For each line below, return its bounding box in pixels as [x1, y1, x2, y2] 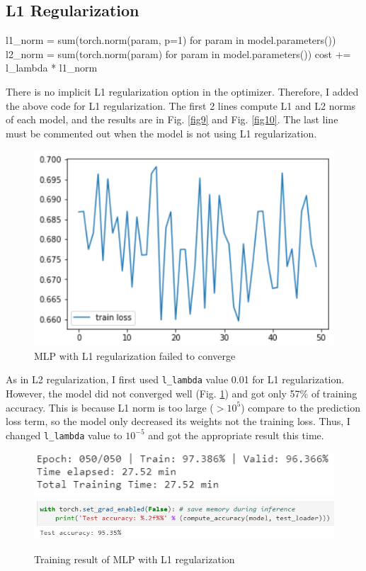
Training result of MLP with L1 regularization [34, 551, 235, 566]
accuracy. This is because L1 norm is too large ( [6, 400, 214, 414]
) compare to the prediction [241, 400, 361, 414]
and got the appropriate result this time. [148, 427, 324, 442]
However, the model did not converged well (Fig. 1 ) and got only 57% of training [6, 386, 358, 401]
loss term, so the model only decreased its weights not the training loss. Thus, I [6, 414, 350, 429]
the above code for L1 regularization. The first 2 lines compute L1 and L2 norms [6, 98, 356, 113]
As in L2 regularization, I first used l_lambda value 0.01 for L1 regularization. [6, 372, 345, 387]
